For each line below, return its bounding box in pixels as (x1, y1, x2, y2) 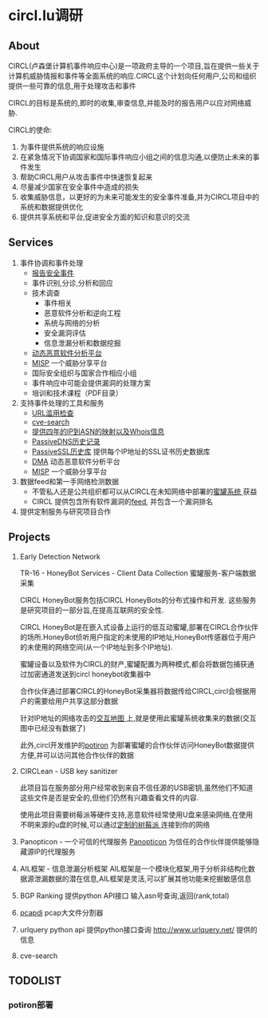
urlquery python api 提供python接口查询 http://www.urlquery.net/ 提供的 (19, 924, 258, 934)
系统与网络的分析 (43, 318, 100, 327)
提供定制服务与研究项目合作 (19, 507, 112, 516)
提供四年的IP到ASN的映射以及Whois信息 (31, 427, 165, 436)
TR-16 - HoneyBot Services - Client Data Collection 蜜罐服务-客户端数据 (19, 568, 257, 578)
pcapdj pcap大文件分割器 (19, 908, 104, 917)
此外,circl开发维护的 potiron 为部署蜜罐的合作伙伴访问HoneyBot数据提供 (19, 740, 255, 750)
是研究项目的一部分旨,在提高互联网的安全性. (19, 605, 164, 615)
